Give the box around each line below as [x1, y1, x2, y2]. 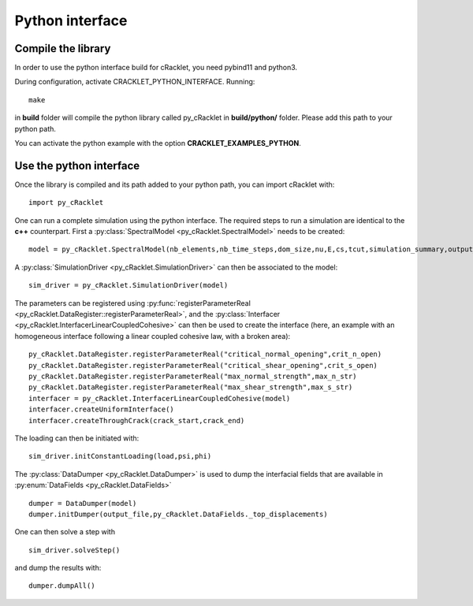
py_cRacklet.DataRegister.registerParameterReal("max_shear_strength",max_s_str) [28, 383, 353, 392]
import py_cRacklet [28, 198, 104, 207]
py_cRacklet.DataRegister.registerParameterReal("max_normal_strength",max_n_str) [28, 372, 357, 381]
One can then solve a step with [14, 527, 116, 537]
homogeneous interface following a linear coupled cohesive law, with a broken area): [14, 331, 291, 340]
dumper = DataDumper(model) [28, 499, 137, 507]
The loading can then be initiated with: [14, 433, 140, 443]
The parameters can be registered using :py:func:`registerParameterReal [14, 298, 251, 307]
